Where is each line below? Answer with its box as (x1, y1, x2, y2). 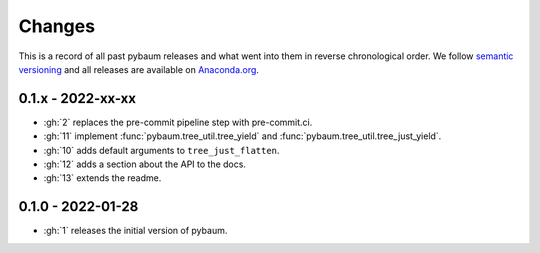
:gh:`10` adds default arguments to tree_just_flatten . (43, 144, 280, 156)
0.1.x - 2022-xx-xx (18, 90, 137, 107)
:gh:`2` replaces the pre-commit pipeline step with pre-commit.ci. (43, 116, 313, 128)
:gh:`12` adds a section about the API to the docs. (43, 158, 247, 170)
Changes (18, 15, 95, 37)
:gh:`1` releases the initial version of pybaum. (43, 225, 228, 237)
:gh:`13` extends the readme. (43, 172, 162, 184)
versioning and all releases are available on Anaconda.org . (18, 63, 260, 75)
